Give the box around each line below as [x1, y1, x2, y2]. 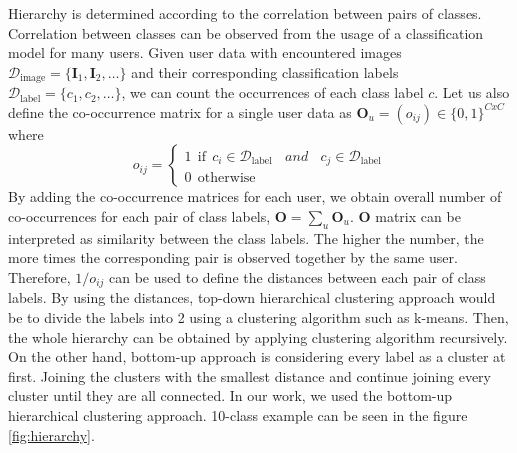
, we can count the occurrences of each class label [121, 82, 424, 103]
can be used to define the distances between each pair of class [109, 267, 486, 287]
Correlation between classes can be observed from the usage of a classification [8, 22, 484, 43]
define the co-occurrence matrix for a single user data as [8, 101, 352, 122]
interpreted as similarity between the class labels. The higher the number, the [8, 227, 484, 248]
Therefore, [8, 267, 71, 287]
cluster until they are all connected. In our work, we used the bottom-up [8, 385, 453, 406]
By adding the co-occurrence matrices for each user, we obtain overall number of [8, 186, 502, 207]
